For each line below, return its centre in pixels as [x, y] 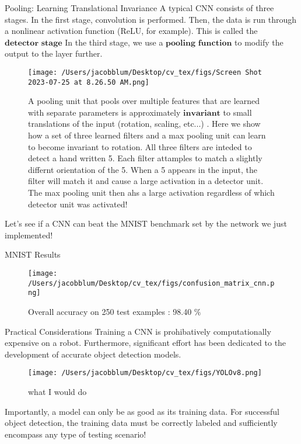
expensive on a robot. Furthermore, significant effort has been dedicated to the [146, 343]
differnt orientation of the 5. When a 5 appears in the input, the [143, 169]
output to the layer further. [54, 53]
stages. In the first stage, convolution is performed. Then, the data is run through [151, 19]
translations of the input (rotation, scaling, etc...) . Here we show [144, 124]
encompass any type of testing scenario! [76, 434]
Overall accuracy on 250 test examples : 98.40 [110, 311]
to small [237, 112]
